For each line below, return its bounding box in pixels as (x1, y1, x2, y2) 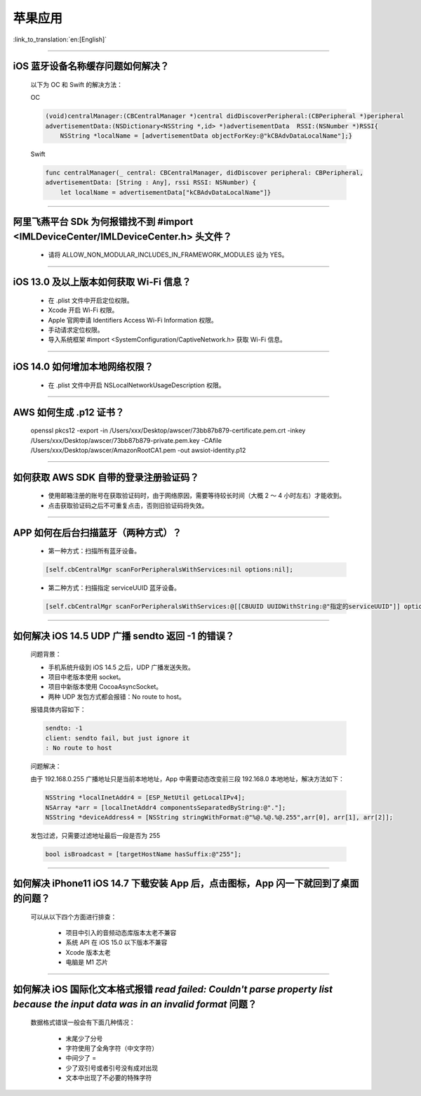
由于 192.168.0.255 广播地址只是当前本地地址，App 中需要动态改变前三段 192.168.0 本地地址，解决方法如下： (30, 775, 345, 783)
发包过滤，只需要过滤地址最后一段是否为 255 (30, 832, 161, 840)
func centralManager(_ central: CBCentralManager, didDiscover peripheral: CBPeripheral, (45, 169, 364, 177)
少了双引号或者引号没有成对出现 (65, 1064, 158, 1072)
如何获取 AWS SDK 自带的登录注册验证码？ (13, 471, 199, 483)
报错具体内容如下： (30, 705, 86, 714)
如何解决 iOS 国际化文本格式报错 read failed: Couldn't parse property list (13, 983, 333, 995)
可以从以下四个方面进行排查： (30, 913, 117, 921)
